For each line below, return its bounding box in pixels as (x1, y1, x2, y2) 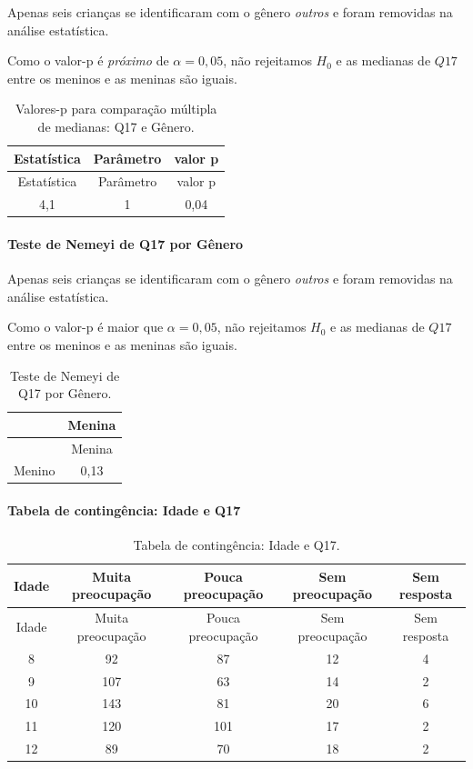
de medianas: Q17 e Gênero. (37, 116, 195, 135)
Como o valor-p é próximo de (7, 51, 169, 70)
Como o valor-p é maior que (7, 317, 164, 336)
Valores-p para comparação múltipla (15, 99, 217, 118)
